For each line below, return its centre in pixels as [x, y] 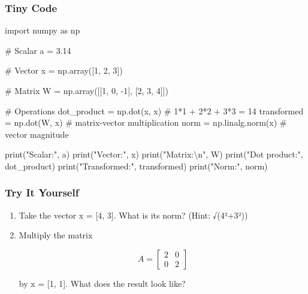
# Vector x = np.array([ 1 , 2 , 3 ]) [64, 70]
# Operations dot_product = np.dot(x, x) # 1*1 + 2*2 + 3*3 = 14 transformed [154, 110]
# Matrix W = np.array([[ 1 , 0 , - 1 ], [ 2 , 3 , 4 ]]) [87, 90]
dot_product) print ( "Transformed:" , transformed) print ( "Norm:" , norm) [136, 166]
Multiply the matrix [56, 235]
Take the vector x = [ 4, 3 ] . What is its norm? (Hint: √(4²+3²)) [133, 215]
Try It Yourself [42, 193]
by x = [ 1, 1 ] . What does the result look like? [102, 283]
